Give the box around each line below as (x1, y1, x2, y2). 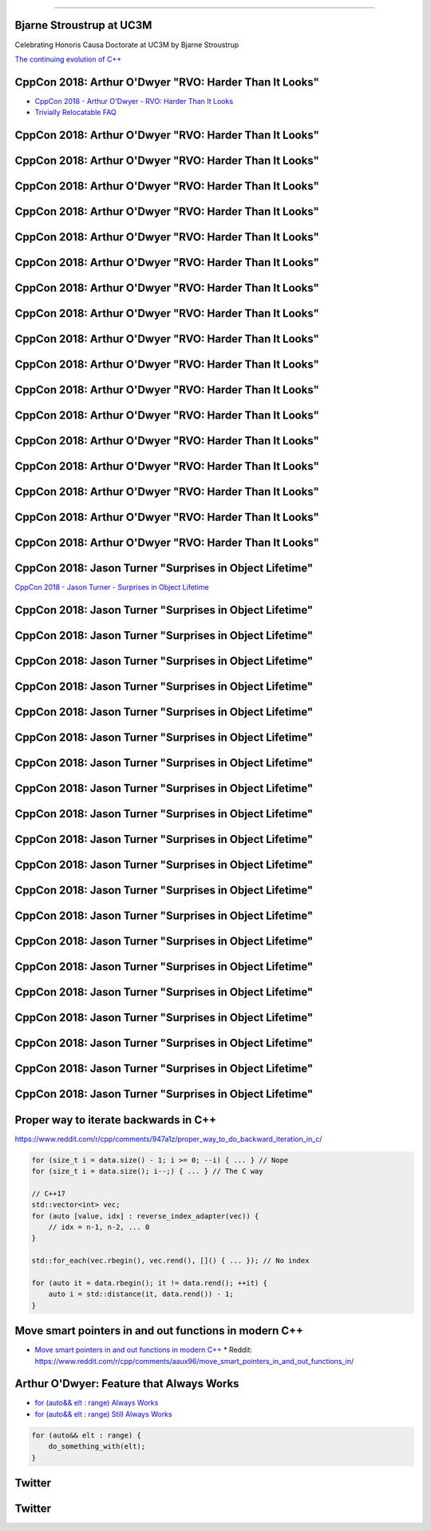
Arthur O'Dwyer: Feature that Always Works (14, 1377, 239, 1390)
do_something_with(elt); (48, 1442, 146, 1451)
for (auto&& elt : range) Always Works (34, 1398, 159, 1408)
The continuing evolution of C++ (14, 54, 122, 64)
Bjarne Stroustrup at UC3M (14, 18, 152, 32)
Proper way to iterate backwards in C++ (14, 1113, 217, 1127)
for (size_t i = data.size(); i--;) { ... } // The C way (31, 1167, 263, 1175)
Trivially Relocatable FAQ (34, 108, 117, 117)
